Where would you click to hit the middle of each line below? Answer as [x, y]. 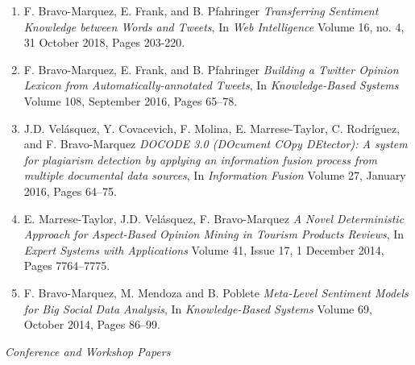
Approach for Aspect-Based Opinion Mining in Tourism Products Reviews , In [214, 234]
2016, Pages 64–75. [70, 191]
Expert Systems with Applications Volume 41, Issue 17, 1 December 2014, [204, 249]
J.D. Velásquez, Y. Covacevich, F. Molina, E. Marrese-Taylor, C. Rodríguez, [212, 128]
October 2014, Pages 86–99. [92, 324]
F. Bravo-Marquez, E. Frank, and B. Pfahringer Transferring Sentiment [201, 10]
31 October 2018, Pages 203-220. [104, 42]
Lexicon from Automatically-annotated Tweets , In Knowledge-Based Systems [211, 85]
